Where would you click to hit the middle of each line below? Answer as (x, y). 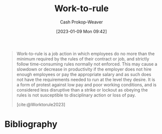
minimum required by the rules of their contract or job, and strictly (83, 58)
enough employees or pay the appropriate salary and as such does (84, 74)
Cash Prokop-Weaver (81, 22)
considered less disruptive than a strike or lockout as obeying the (82, 90)
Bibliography (31, 124)
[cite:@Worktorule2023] (41, 104)
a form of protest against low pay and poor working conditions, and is (86, 85)
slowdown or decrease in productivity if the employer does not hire (84, 69)
